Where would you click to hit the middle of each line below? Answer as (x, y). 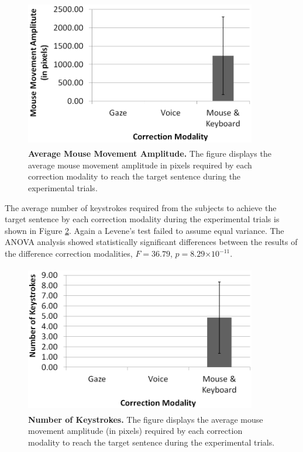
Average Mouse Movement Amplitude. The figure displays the (150, 153)
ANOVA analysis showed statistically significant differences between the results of (151, 242)
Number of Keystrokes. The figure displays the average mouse (146, 419)
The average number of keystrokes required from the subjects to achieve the (141, 207)
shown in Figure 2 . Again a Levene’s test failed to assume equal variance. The (144, 230)
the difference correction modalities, (69, 253)
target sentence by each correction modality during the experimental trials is (142, 219)
